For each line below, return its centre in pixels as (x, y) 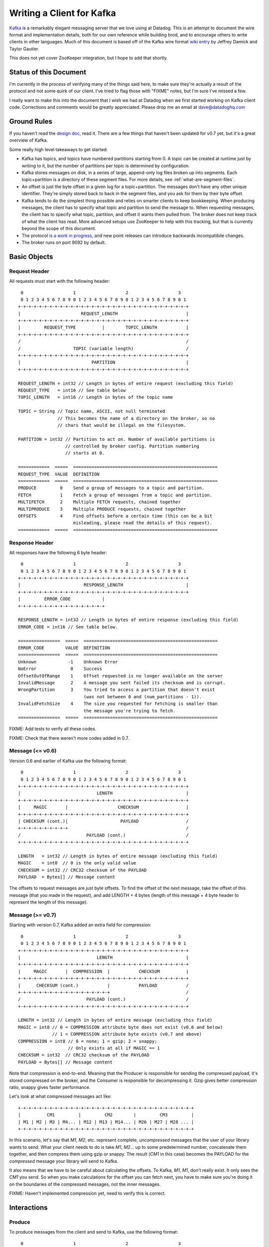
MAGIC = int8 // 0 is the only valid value (77, 863)
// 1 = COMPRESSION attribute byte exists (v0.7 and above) (127, 1034)
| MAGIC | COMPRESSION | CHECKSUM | (103, 971)
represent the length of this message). (49, 902)
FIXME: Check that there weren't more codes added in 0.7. (69, 738)
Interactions (28, 1207)
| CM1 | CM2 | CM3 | (106, 1115)
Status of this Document (48, 72)
